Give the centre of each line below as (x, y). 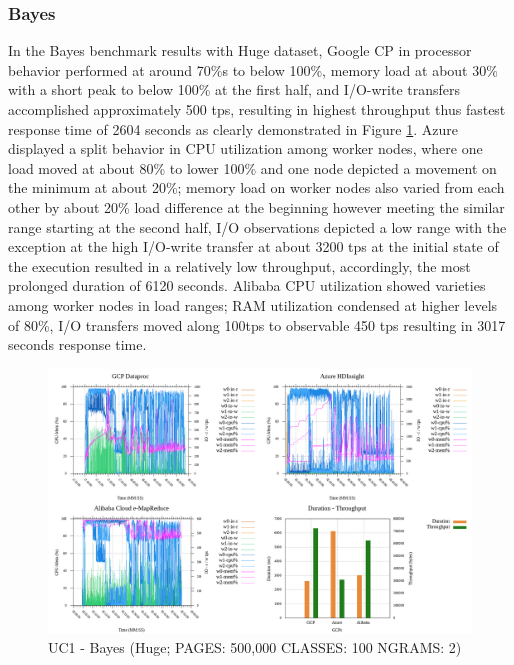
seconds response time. (77, 344)
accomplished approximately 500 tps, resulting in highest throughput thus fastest (257, 109)
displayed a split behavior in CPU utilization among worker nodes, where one (245, 148)
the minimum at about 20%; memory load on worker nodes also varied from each (256, 187)
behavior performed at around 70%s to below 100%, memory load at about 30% (253, 69)
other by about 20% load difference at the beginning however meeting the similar (256, 206)
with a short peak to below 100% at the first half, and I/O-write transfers (234, 89)
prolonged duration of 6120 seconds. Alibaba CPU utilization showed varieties (247, 285)
